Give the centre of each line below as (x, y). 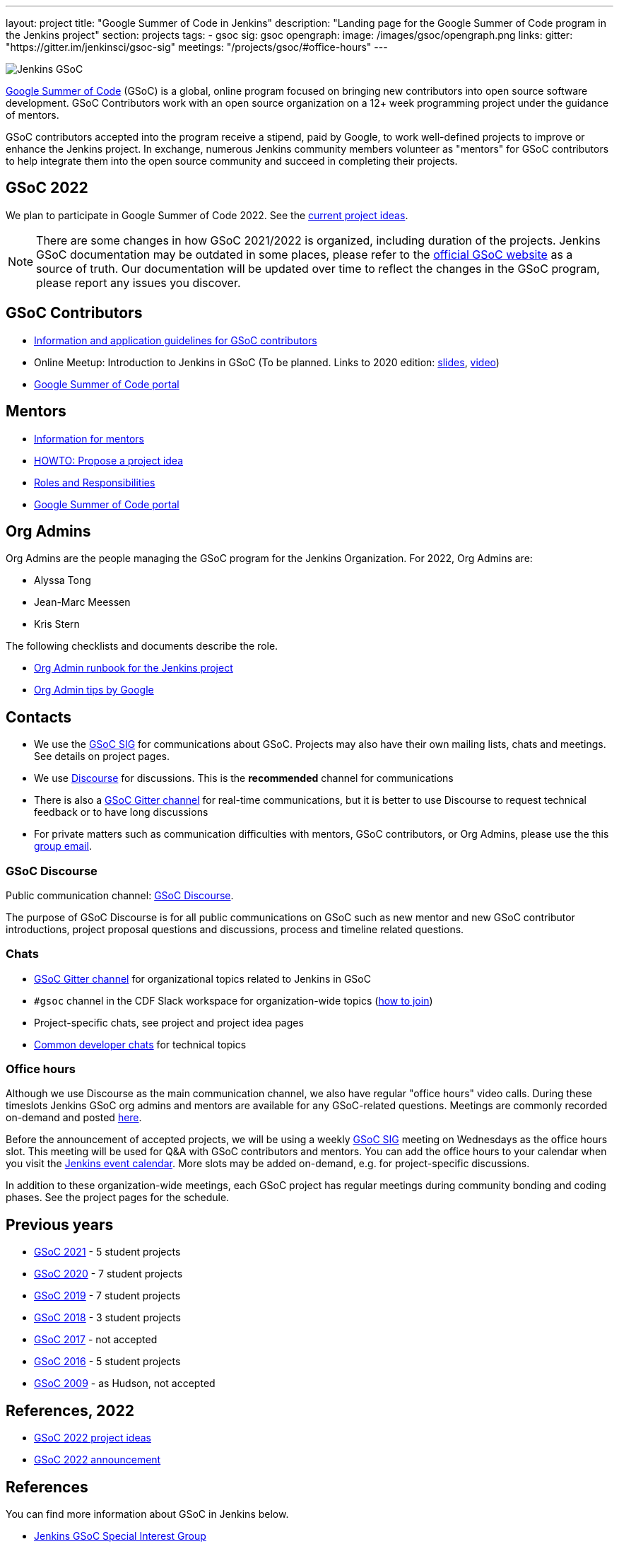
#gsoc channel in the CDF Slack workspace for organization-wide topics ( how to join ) (234, 1000)
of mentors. (33, 115)
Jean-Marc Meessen (82, 602)
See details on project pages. (102, 756)
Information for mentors (89, 438)
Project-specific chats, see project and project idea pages (169, 1022)
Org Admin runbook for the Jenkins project (134, 668)
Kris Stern (57, 624)
